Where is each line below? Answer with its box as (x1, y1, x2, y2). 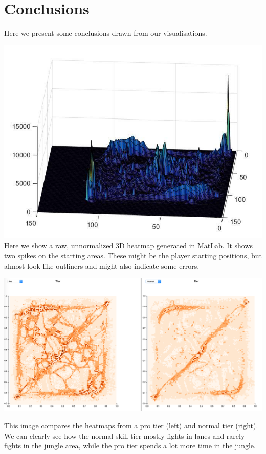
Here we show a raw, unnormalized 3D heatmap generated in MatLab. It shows (4, 240, 253, 251)
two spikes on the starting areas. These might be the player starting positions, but (4, 250, 262, 260)
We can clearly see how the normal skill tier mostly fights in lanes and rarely (4, 430, 245, 441)
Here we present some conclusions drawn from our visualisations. (4, 28, 207, 38)
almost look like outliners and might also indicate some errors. (4, 260, 199, 271)
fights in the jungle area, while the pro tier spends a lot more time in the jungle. (4, 440, 256, 451)
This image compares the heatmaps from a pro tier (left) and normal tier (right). (4, 420, 258, 431)
